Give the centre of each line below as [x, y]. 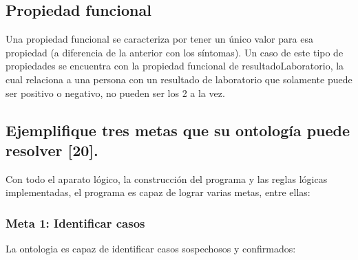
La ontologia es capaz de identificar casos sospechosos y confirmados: [151, 249]
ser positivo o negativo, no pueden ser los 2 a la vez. [115, 93]
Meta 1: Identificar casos [75, 223]
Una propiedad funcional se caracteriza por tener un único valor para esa [159, 39]
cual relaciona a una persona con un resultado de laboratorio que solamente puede [179, 79]
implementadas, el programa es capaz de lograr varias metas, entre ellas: [158, 192]
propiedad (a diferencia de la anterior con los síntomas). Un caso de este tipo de [175, 52]
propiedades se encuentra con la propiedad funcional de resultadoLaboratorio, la [175, 66]
